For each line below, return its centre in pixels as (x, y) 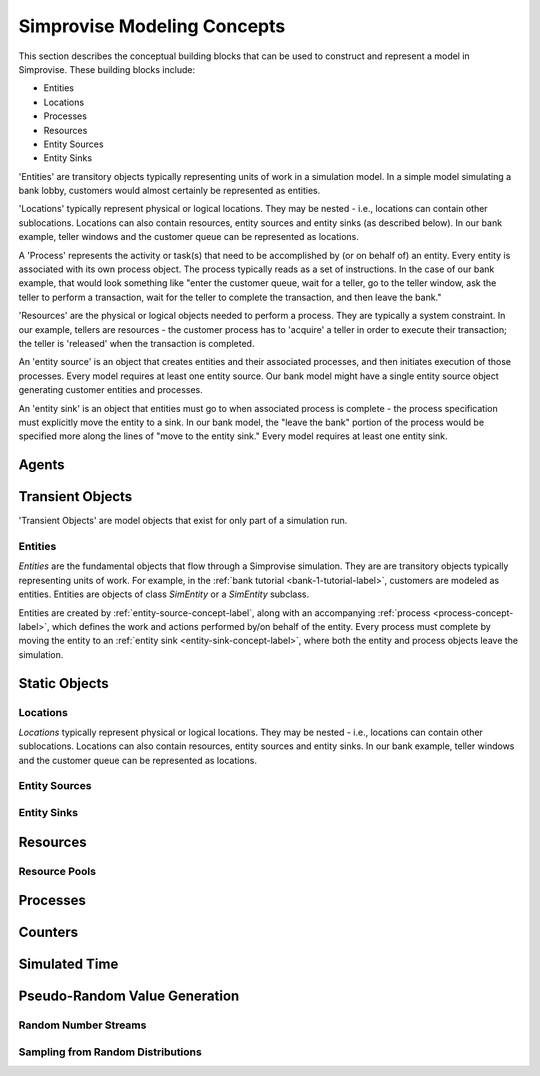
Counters (48, 932)
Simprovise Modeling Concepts (152, 26)
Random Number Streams (82, 1025)
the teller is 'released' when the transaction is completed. (136, 343)
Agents (41, 465)
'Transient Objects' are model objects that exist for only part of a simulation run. (183, 521)
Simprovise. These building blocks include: (106, 69)
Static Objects (63, 683)
